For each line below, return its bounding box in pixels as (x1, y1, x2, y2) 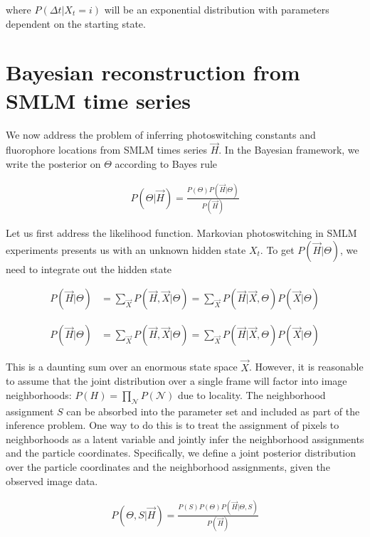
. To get (260, 242, 295, 257)
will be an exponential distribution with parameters (104, 2, 329, 16)
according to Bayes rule (115, 156, 218, 171)
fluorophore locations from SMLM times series (6, 142, 207, 157)
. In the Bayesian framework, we (218, 142, 359, 157)
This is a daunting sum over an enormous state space (6, 359, 238, 374)
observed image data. (6, 473, 98, 488)
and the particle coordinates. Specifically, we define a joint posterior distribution (6, 445, 356, 460)
